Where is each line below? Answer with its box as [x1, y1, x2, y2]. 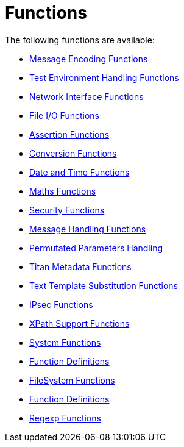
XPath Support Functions [29, 318, 130, 329]
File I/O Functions [29, 110, 99, 121]
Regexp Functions [29, 412, 101, 423]
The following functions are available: [5, 34, 155, 45]
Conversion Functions [29, 148, 117, 159]
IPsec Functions [29, 299, 93, 310]
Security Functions [29, 204, 105, 215]
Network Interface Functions [29, 91, 144, 102]
